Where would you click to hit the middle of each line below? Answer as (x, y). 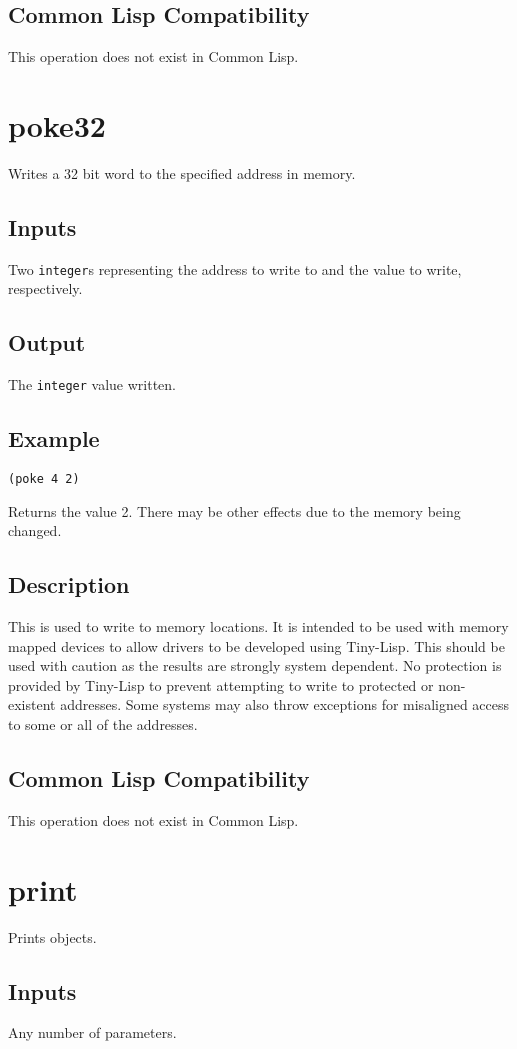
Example (54, 438)
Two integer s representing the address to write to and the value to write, (235, 268)
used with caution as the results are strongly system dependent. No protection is (255, 665)
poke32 (57, 124)
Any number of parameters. (92, 1032)
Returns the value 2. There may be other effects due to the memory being (234, 510)
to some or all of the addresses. (103, 724)
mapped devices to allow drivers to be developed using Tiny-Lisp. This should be (256, 645)
